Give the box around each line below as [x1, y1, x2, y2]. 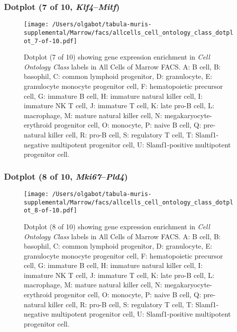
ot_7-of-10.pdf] [24, 37, 77, 45]
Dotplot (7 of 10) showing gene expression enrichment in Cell [24, 52, 210, 62]
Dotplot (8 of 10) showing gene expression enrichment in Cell [24, 221, 210, 231]
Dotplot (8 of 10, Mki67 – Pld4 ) [4, 170, 128, 182]
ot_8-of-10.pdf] [24, 207, 77, 214]
